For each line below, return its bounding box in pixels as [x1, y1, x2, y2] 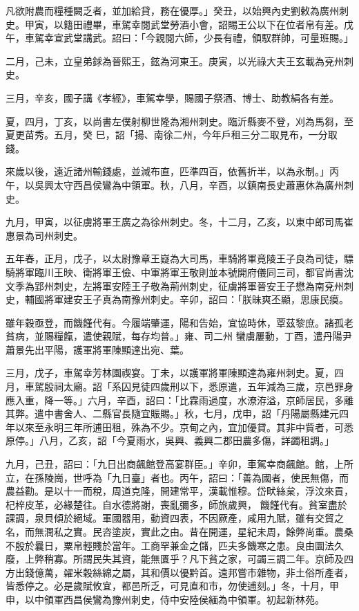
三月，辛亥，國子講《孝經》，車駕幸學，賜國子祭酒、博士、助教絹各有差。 [6, 90, 339, 104]
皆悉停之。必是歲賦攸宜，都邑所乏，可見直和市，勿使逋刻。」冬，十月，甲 [6, 578, 339, 593]
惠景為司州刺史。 [6, 228, 83, 242]
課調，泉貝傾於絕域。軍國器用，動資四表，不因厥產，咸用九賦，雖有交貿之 [6, 511, 344, 525]
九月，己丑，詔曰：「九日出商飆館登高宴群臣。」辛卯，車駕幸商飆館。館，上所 [6, 457, 353, 471]
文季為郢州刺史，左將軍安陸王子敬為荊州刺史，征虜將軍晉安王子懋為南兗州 [6, 278, 344, 293]
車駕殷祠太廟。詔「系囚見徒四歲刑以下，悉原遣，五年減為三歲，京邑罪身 [24, 379, 353, 394]
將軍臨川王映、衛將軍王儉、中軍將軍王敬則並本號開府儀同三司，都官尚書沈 [14, 264, 353, 279]
